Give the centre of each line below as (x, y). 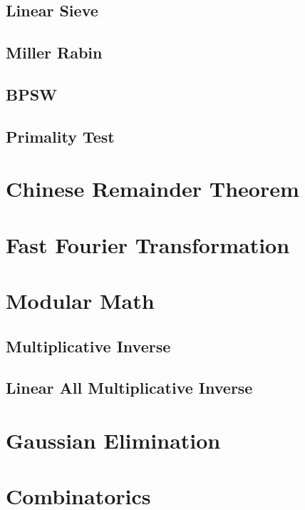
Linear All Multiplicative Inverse (129, 388)
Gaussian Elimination (113, 440)
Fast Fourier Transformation (148, 244)
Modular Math (80, 301)
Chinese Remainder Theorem (152, 189)
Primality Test (60, 136)
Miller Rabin (54, 52)
